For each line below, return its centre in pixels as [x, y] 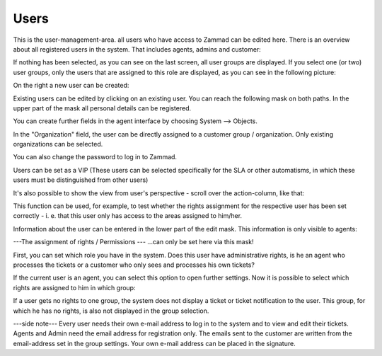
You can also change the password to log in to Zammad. [95, 157]
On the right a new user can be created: [71, 86]
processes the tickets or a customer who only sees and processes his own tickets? [134, 265]
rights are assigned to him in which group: [74, 287]
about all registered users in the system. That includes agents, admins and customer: [137, 49]
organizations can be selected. [58, 144]
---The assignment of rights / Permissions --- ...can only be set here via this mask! [133, 242]
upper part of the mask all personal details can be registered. [102, 108]
